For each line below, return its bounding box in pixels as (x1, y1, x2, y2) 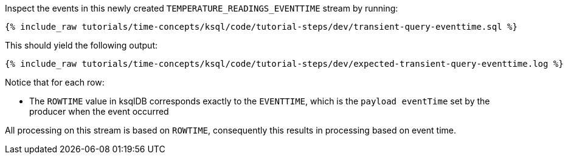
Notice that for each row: (5, 77, 105, 87)
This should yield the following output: (5, 40, 158, 50)
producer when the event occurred (29, 106, 169, 117)
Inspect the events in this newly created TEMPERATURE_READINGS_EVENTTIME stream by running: (5, 3, 398, 13)
